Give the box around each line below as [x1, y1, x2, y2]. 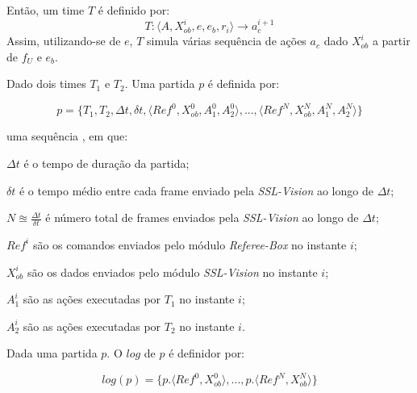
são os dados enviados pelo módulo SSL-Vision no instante [27, 263, 318, 280]
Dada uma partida [6, 345, 98, 362]
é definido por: [98, 2, 170, 18]
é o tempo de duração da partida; [23, 154, 190, 171]
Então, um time [6, 2, 85, 18]
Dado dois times [6, 75, 86, 92]
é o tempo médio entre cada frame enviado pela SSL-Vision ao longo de [19, 182, 373, 199]
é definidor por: [169, 345, 245, 362]
